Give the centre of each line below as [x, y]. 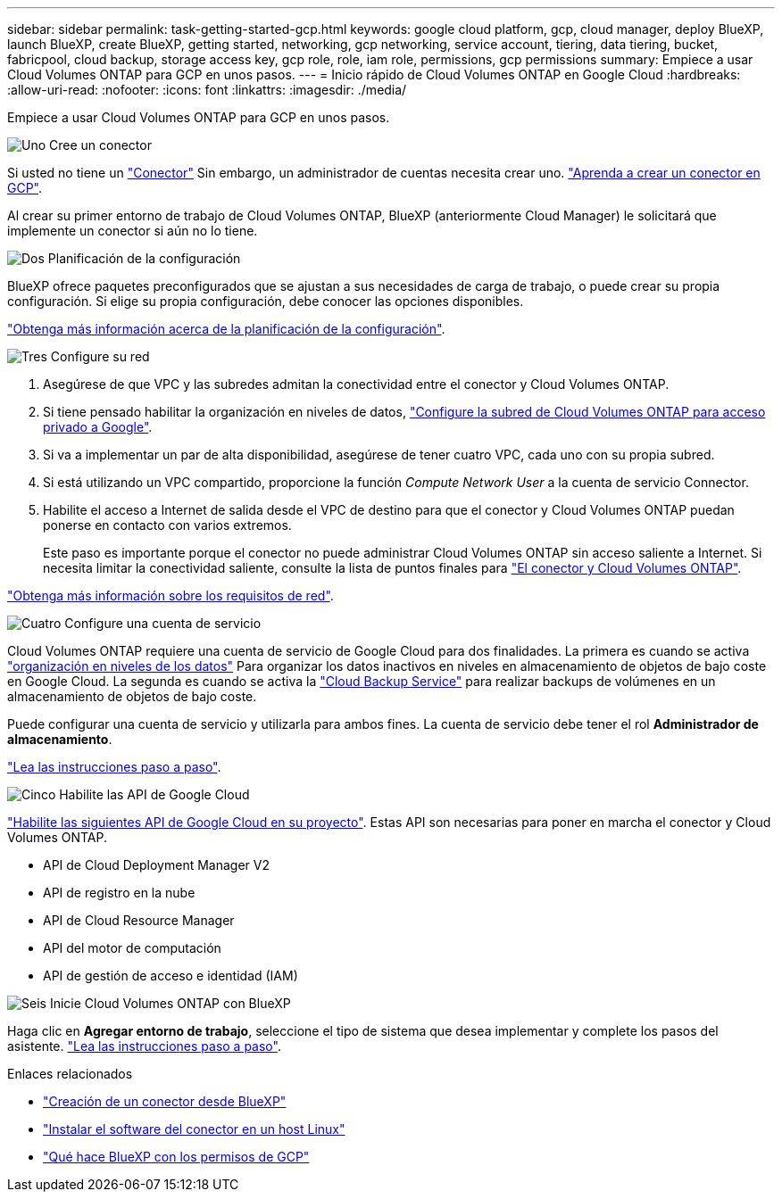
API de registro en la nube [119, 893]
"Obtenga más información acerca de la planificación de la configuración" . [226, 329]
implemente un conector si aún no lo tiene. [133, 231]
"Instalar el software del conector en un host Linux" [194, 1129]
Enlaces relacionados [70, 1074]
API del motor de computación [132, 948]
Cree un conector [100, 145]
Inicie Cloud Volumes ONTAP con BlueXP [170, 1003]
